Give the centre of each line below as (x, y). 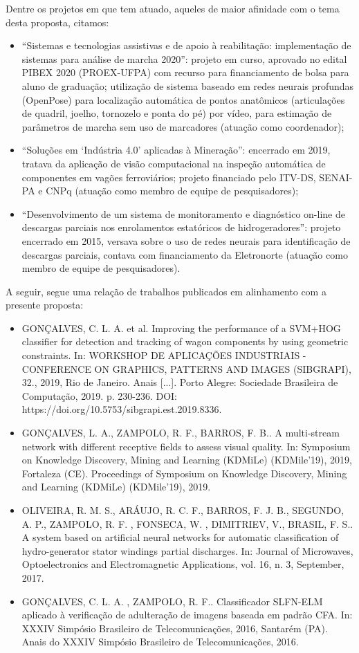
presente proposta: (45, 305)
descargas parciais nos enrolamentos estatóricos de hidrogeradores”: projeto (181, 227)
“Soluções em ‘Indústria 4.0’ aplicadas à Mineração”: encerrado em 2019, (176, 150)
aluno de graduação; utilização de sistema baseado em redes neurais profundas (188, 85)
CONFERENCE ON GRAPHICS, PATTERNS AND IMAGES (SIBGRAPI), (186, 368)
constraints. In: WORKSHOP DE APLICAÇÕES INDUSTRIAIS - (164, 355)
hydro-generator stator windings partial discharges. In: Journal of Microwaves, (187, 550)
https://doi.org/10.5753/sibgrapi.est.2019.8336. (122, 409)
